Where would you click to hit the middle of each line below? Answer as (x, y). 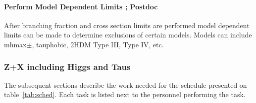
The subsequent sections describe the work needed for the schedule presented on (126, 85)
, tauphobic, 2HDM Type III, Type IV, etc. (98, 44)
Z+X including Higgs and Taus (67, 66)
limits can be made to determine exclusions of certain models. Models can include (128, 35)
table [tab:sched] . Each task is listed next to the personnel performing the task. (125, 94)
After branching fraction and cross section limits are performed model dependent (127, 25)
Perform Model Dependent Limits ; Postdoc (81, 6)
